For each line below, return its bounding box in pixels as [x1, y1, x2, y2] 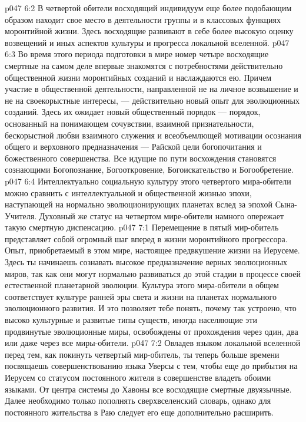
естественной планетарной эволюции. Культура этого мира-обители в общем [5, 279, 279, 291]
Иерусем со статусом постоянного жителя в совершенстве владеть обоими [5, 371, 271, 383]
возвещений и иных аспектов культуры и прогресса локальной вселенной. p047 [5, 36, 290, 48]
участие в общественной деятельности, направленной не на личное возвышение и [5, 83, 298, 95]
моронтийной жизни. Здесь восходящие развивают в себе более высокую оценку [5, 25, 294, 37]
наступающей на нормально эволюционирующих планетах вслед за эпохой [5, 198, 273, 210]
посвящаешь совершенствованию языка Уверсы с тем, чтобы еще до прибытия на [5, 360, 298, 372]
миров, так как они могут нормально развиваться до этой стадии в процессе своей [5, 267, 301, 279]
